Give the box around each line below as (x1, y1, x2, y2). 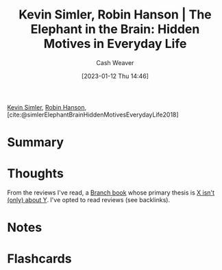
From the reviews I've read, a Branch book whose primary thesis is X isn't (7, 188, 214, 197)
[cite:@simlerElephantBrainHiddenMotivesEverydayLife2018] (7, 110, 180, 119)
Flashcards (7, 251, 72, 267)
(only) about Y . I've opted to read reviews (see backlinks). (7, 196, 170, 204)
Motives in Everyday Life (43, 36, 187, 51)
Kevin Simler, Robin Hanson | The (18, 7, 212, 23)
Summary (7, 134, 64, 150)
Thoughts (7, 166, 64, 182)
